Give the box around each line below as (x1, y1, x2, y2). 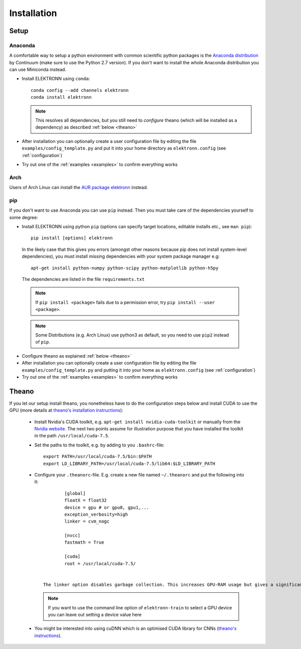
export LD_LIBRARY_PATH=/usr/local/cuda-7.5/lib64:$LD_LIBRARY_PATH (43, 460, 215, 466)
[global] (64, 491, 86, 496)
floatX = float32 (64, 498, 107, 504)
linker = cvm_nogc (64, 519, 110, 524)
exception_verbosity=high (64, 512, 128, 517)
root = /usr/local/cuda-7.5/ (64, 561, 136, 566)
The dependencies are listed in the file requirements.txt (22, 276, 145, 282)
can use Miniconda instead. (9, 67, 66, 73)
